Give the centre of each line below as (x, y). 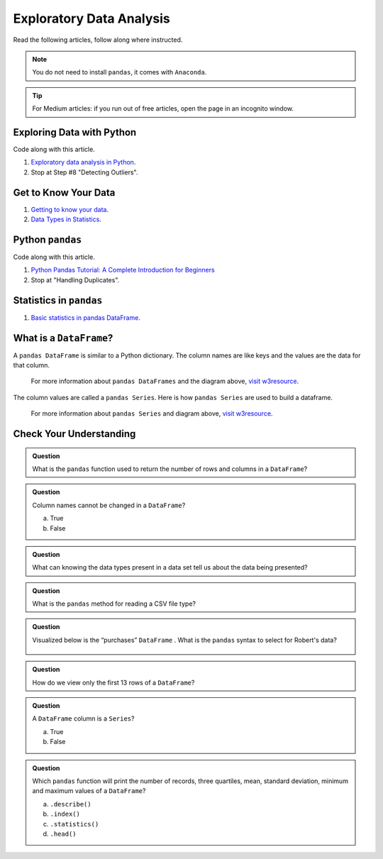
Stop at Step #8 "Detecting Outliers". (84, 172)
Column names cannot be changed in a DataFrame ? (109, 505)
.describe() (71, 804)
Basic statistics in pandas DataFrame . (86, 317)
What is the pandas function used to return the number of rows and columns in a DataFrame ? (170, 469)
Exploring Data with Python (75, 132)
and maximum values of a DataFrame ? (89, 791)
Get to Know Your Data (64, 193)
